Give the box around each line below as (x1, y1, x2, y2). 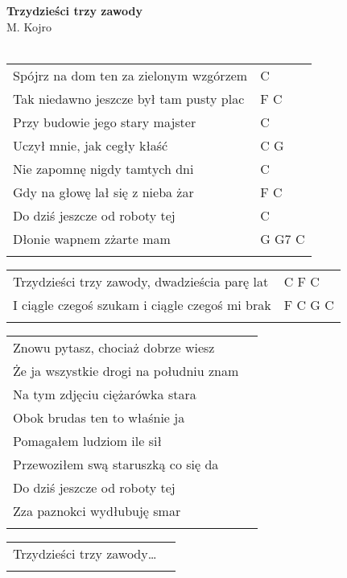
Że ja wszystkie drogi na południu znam (13, 361, 239, 380)
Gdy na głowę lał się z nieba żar (13, 182, 194, 201)
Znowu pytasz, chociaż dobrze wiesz (13, 337, 215, 357)
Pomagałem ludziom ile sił (13, 431, 162, 450)
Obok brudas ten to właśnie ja (13, 407, 185, 427)
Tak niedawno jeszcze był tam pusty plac (13, 89, 245, 108)
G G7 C (260, 229, 305, 248)
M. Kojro (6, 18, 52, 35)
